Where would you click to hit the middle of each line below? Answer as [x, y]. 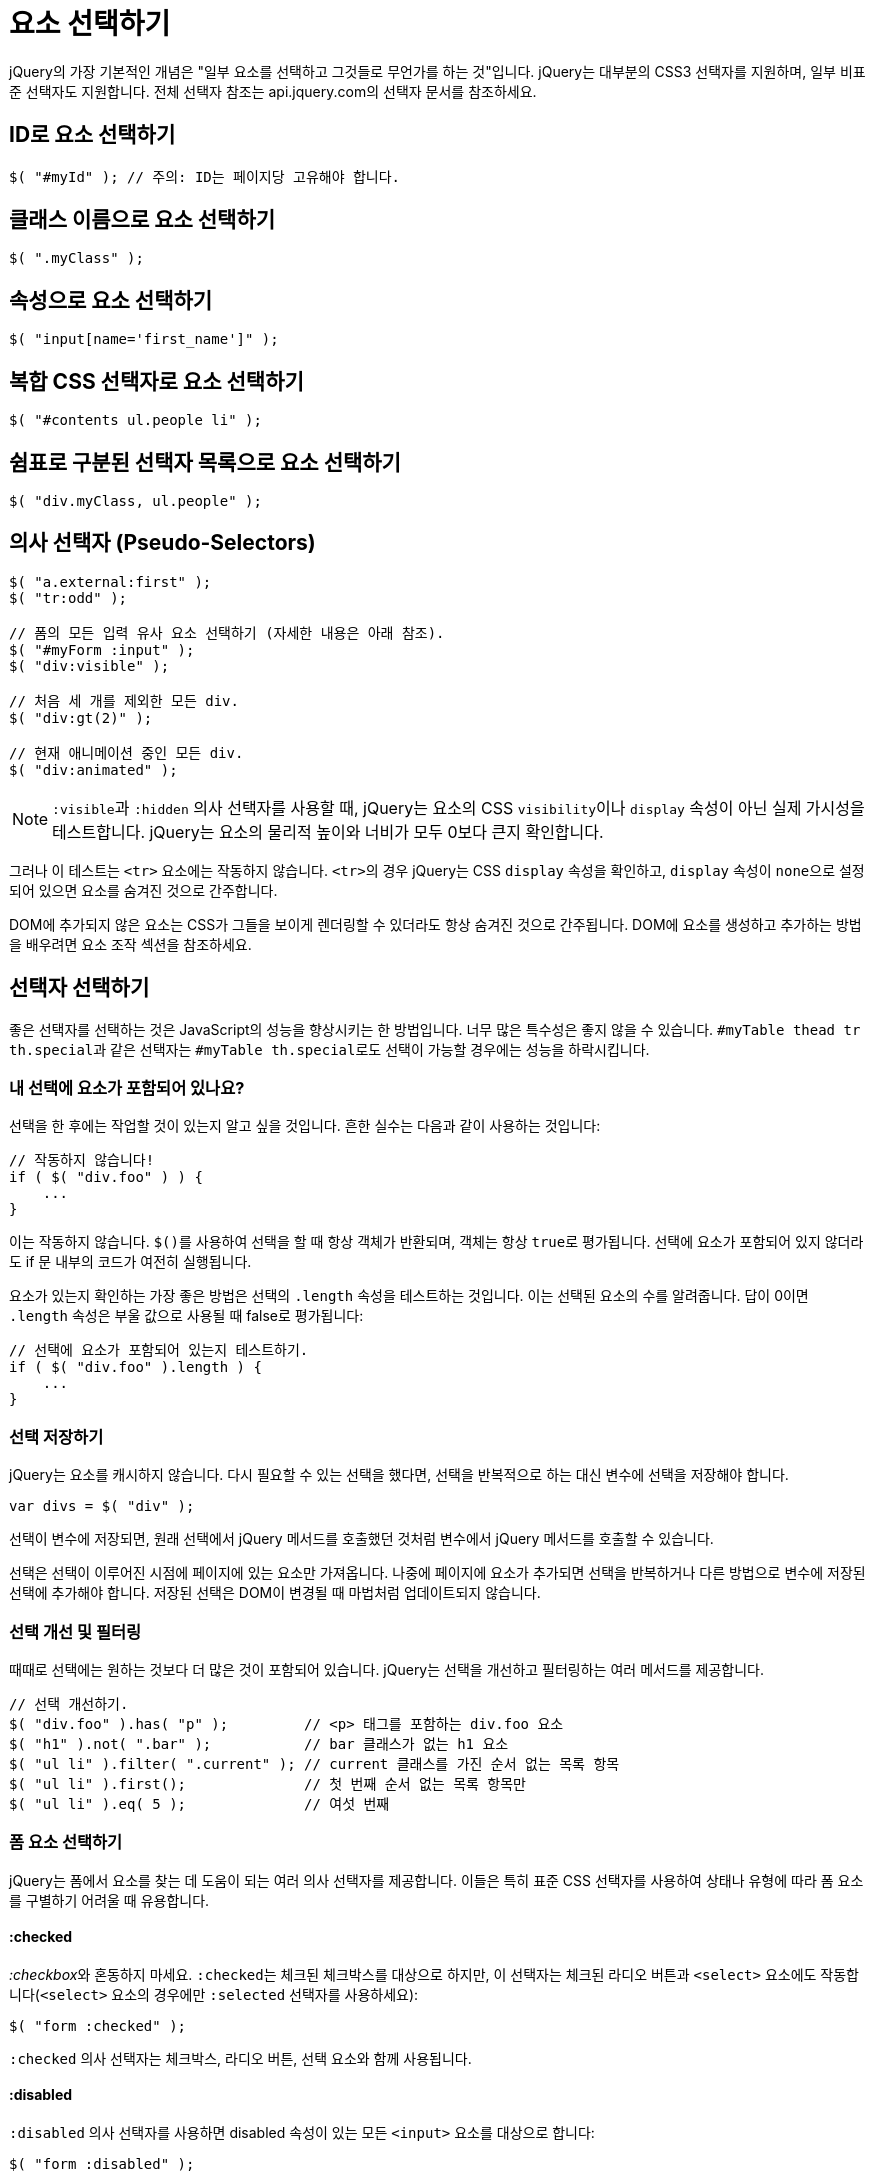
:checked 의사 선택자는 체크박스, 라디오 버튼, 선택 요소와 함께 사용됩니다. [240, 2058]
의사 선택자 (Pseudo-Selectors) [162, 543]
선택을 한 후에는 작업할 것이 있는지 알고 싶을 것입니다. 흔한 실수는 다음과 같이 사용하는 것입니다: [305, 1126]
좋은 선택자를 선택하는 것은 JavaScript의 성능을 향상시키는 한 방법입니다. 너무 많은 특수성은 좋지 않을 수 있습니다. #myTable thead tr [435, 1029]
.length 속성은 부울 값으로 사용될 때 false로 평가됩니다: [186, 1316]
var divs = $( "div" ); [102, 1506]
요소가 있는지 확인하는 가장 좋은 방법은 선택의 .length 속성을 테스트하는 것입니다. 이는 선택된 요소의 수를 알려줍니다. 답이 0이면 [409, 1296]
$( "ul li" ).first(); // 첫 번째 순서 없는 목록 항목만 [267, 1783]
